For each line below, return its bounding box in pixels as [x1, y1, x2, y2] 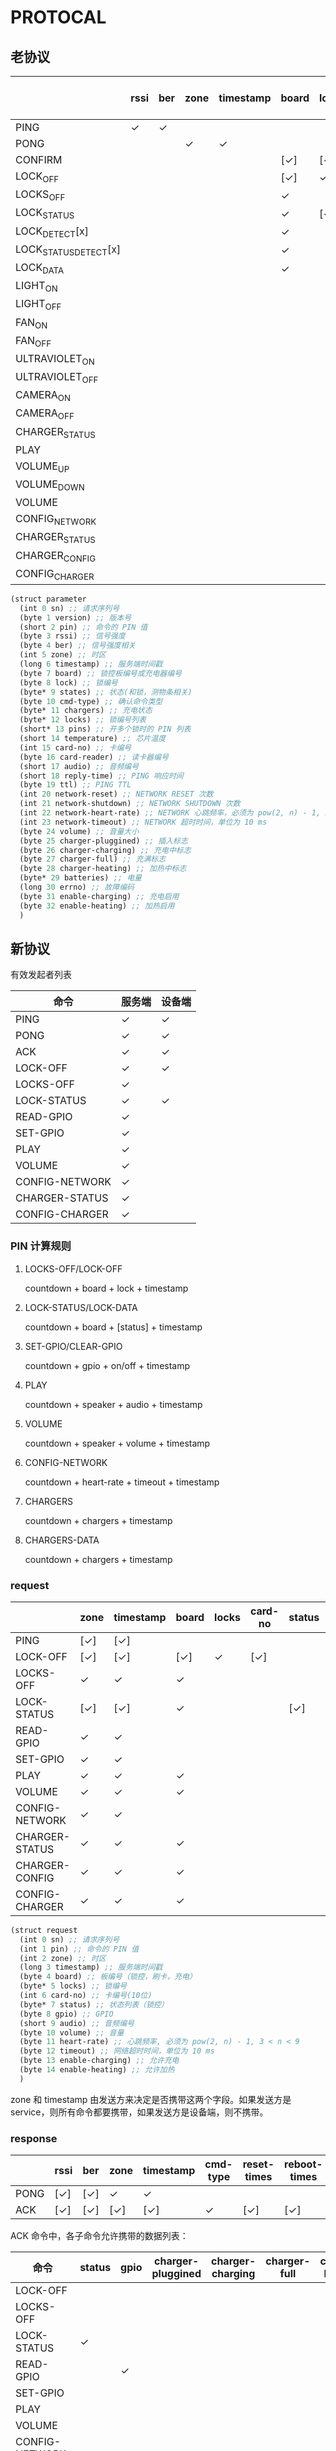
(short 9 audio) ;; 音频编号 [19, 2018, 135, 2028]
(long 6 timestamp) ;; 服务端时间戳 [19, 659, 163, 670]
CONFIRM [15, 153, 63, 166]
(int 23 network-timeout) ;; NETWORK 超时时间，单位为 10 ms [19, 817, 268, 827]
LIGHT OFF [15, 297, 62, 313]
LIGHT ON [15, 279, 58, 295]
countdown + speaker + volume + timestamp [24, 1437, 211, 1449]
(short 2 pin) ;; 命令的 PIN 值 [19, 622, 148, 632]
